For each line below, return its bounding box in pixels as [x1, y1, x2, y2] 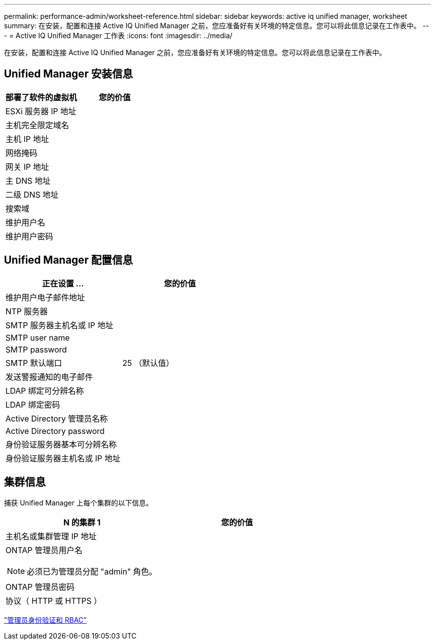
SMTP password [5, 344, 67, 355]
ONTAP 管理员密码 [5, 581, 75, 592]
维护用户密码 [5, 231, 54, 241]
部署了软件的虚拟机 [5, 92, 77, 102]
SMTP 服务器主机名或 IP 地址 [5, 320, 114, 330]
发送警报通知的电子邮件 [5, 371, 93, 382]
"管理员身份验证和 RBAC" [4, 615, 87, 624]
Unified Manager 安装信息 [4, 68, 133, 80]
